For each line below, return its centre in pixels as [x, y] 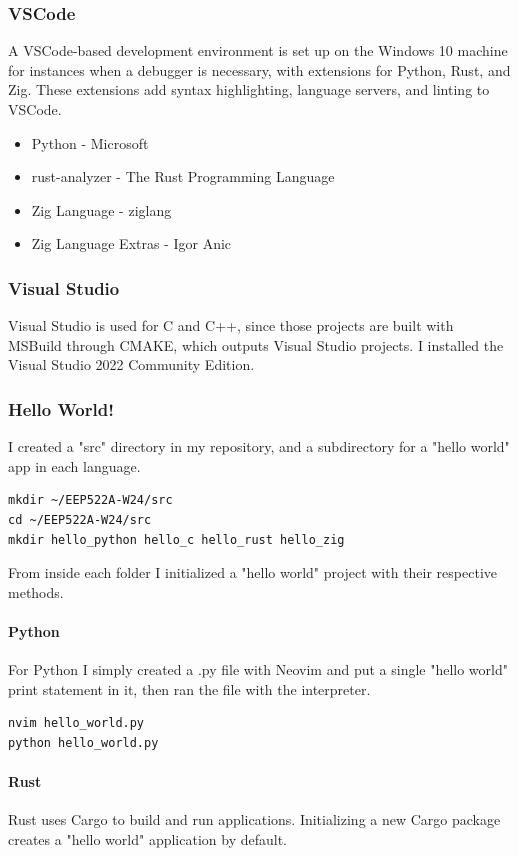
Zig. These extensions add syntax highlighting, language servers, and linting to [249, 89]
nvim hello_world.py [76, 723]
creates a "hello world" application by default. [147, 838]
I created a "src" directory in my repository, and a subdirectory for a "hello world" [259, 446]
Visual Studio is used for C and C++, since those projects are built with [231, 325]
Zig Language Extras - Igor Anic [131, 243]
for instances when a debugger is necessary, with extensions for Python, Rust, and [259, 69]
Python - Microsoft [90, 142]
